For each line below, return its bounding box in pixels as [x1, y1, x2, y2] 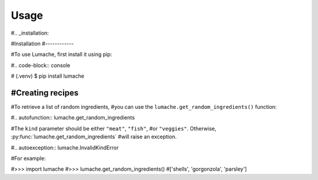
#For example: [11, 155, 46, 162]
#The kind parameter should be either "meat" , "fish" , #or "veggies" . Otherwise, [11, 125, 217, 132]
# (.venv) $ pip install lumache [11, 72, 85, 79]
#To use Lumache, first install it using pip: [11, 51, 112, 58]
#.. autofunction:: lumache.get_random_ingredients [11, 114, 135, 121]
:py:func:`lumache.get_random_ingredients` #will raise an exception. [11, 133, 177, 141]
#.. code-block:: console [11, 62, 71, 69]
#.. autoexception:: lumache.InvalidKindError [11, 144, 119, 151]
